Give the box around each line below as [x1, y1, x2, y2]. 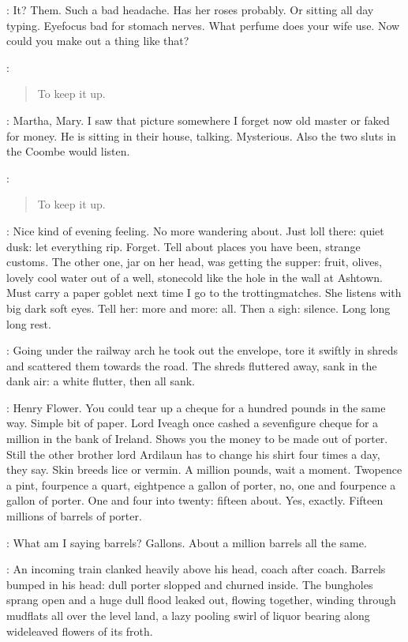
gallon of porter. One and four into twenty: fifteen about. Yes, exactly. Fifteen [6, 492, 384, 509]
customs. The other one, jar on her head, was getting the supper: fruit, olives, [6, 253, 382, 270]
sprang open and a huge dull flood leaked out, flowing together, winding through [6, 591, 396, 608]
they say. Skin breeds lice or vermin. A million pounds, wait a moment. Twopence [6, 461, 402, 478]
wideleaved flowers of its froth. [6, 622, 153, 639]
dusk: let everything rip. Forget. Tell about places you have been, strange [6, 238, 361, 254]
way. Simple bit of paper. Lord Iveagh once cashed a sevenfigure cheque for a [6, 415, 379, 431]
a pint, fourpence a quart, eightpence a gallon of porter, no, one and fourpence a [6, 476, 396, 493]
